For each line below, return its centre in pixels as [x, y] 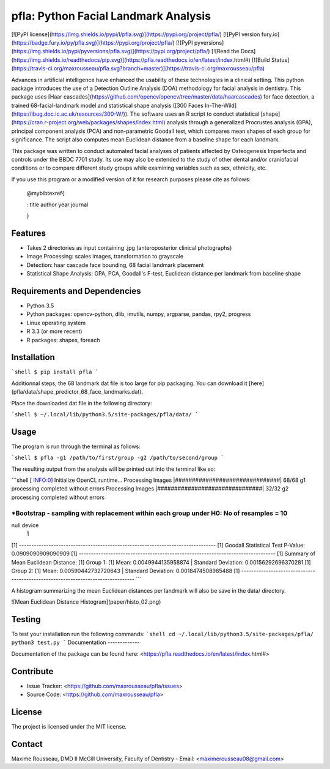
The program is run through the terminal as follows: [76, 446]
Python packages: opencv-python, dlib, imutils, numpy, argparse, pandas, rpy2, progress [139, 314]
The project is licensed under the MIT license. [69, 726]
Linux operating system [56, 323]
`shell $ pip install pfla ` [55, 372]
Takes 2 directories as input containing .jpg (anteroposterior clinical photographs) [129, 247]
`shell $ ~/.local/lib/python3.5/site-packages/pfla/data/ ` [105, 414]
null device [25, 525]
